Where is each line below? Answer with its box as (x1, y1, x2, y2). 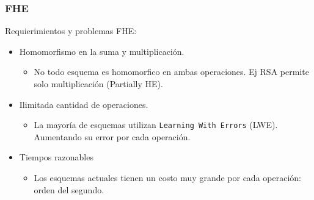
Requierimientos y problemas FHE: (5, 24, 137, 37)
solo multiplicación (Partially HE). (34, 77, 163, 90)
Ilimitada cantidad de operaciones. (19, 98, 148, 110)
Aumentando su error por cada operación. (34, 130, 191, 143)
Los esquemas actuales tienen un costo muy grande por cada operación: (34, 171, 301, 184)
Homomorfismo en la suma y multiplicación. (19, 45, 184, 57)
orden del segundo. (34, 183, 104, 196)
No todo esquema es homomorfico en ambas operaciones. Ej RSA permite (34, 65, 309, 78)
